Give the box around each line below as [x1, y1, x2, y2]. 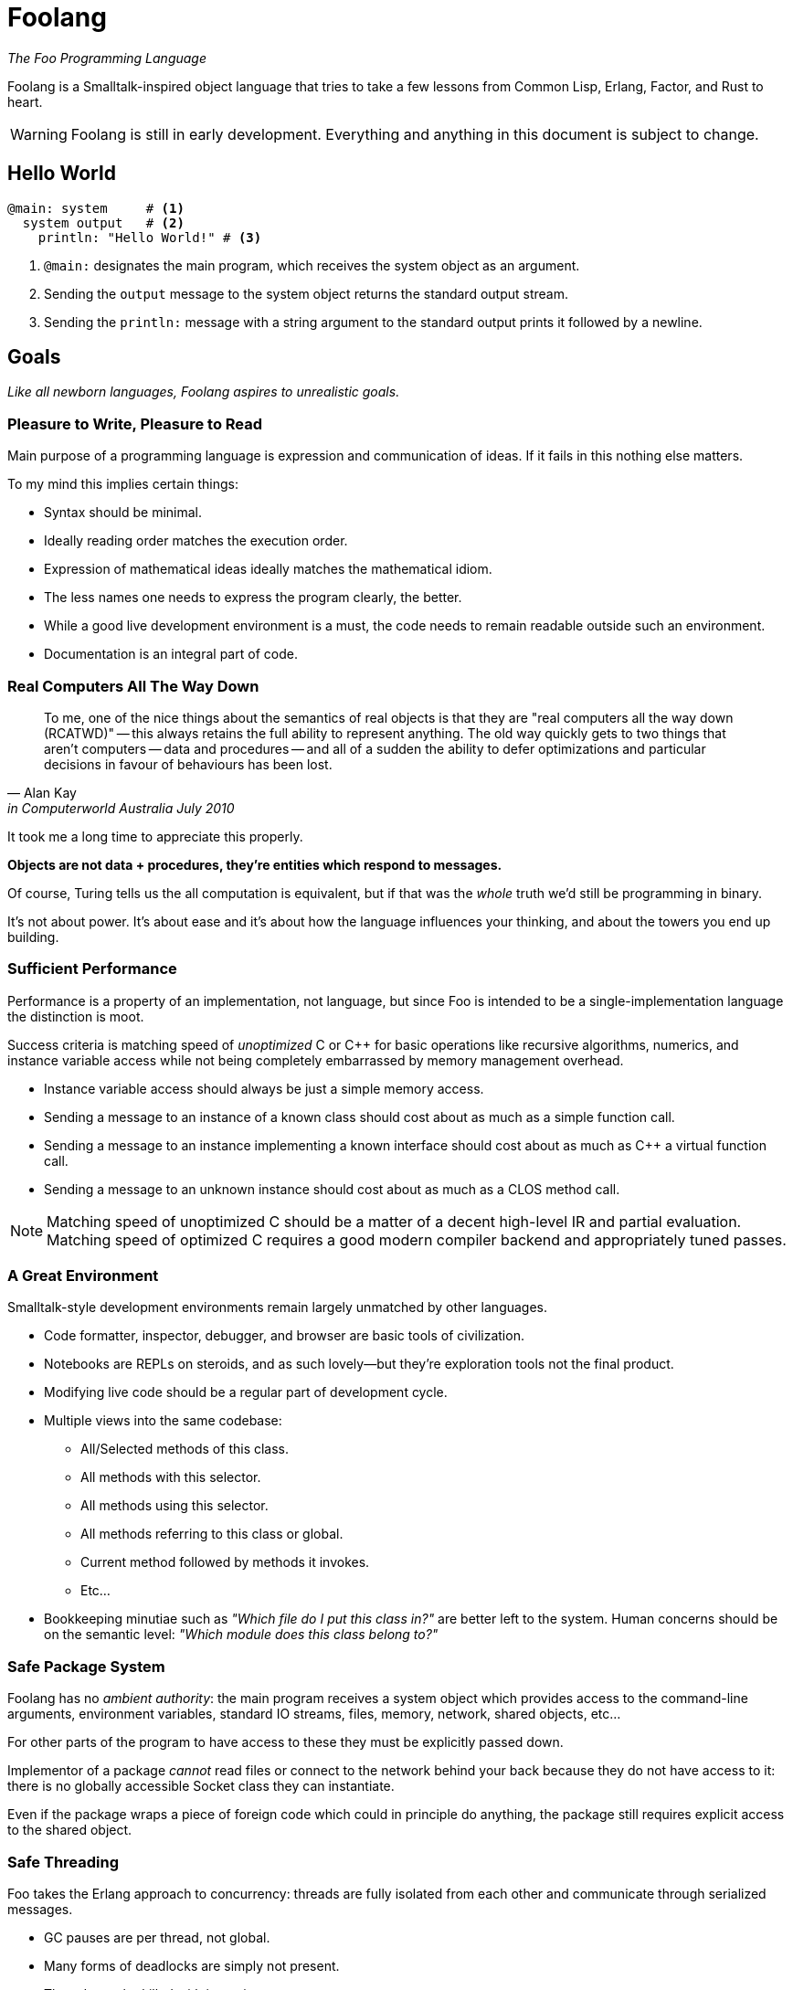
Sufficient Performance [7, 959, 177, 979]
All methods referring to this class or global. [80, 1526, 344, 1542]
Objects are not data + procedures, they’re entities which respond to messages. [7, 856, 502, 873]
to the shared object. [7, 1822, 132, 1838]
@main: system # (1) [7, 200, 185, 216]
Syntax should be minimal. [44, 504, 202, 521]
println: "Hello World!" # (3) [37, 229, 262, 245]
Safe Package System [7, 1657, 165, 1676]
